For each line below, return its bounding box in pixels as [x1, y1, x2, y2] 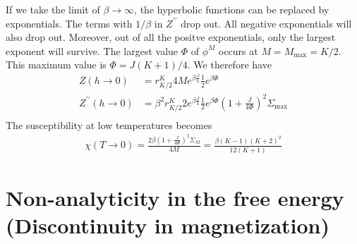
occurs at [219, 43, 258, 58]
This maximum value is [6, 57, 107, 72]
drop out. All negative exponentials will [181, 16, 352, 30]
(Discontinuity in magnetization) [6, 211, 330, 239]
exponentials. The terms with [6, 16, 133, 30]
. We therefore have [187, 57, 272, 72]
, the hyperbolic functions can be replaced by [134, 2, 329, 16]
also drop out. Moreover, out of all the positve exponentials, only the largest [6, 30, 336, 44]
